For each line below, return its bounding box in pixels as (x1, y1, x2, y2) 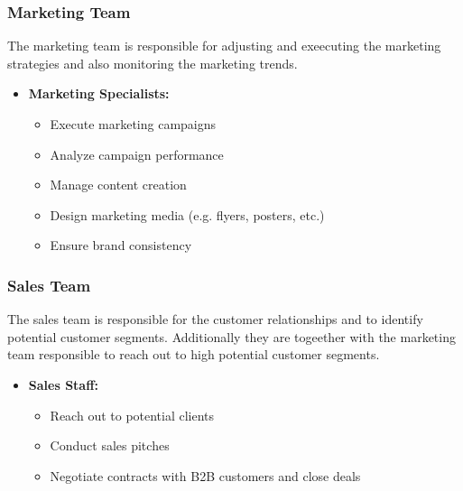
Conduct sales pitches (50, 436, 170, 455)
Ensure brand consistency (50, 236, 192, 255)
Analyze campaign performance (50, 144, 224, 163)
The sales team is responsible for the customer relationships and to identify (7, 310, 423, 329)
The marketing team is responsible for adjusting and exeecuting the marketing (7, 36, 441, 55)
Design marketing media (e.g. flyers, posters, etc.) (50, 205, 325, 224)
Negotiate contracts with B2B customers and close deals (50, 466, 361, 485)
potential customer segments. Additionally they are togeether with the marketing (7, 327, 456, 346)
